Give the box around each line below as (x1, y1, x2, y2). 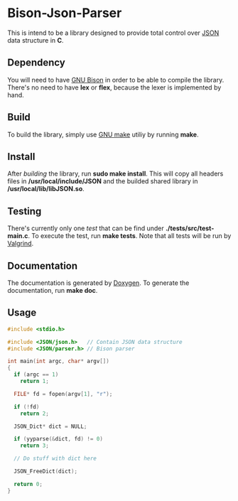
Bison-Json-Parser (7, 5, 122, 21)
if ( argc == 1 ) (13, 371, 59, 378)
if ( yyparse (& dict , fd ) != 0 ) (13, 436, 103, 443)
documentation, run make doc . (7, 286, 98, 294)
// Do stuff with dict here (13, 455, 97, 463)
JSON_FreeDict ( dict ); (13, 468, 78, 475)
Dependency (7, 57, 65, 69)
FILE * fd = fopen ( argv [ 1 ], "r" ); (13, 390, 113, 397)
